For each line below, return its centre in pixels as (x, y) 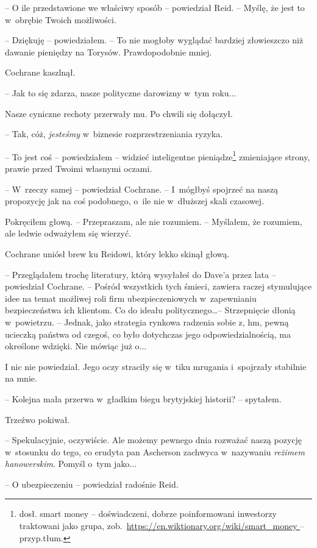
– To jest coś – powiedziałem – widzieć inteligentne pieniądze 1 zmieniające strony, (158, 155)
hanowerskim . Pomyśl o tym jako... (71, 464)
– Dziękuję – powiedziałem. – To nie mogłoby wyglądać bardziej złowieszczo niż (154, 40)
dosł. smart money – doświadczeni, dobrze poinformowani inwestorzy (148, 514)
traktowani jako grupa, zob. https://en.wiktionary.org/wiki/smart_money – (162, 526)
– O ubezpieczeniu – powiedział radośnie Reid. (92, 484)
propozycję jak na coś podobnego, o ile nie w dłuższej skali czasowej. (135, 201)
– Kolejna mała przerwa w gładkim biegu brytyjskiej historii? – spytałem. (143, 398)
